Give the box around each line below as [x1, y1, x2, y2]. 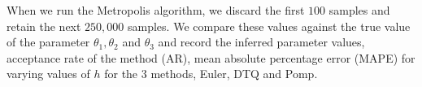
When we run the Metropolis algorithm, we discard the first [7, 2, 305, 18]
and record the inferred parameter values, [158, 33, 365, 50]
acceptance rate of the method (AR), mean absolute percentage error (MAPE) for [7, 49, 415, 66]
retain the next [7, 17, 81, 34]
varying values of [7, 65, 90, 82]
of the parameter [7, 33, 90, 50]
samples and [328, 2, 390, 18]
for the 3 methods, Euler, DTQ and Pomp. [104, 65, 318, 82]
